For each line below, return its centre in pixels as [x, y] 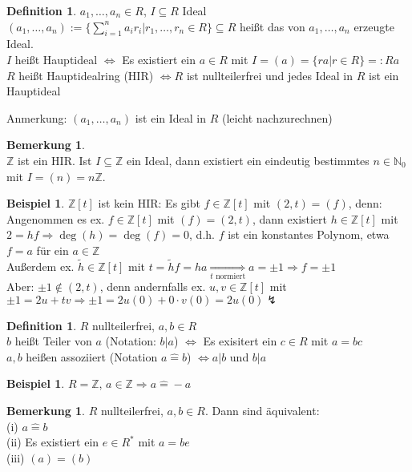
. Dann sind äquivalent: [262, 411]
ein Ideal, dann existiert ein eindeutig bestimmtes [248, 160]
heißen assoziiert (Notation [92, 356]
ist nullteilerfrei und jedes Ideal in [270, 75]
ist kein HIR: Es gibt [149, 203]
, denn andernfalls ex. [153, 286]
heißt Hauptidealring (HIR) [86, 75]
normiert [231, 277]
